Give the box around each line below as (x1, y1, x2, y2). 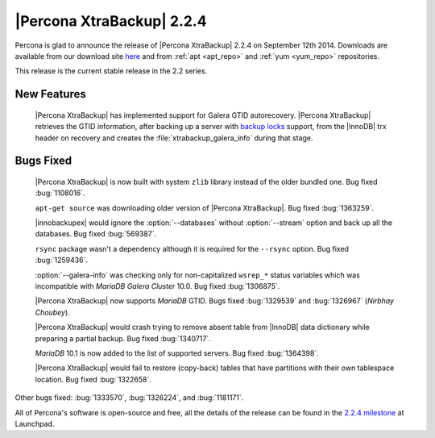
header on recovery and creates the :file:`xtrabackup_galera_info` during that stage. (35, 133, 313, 143)
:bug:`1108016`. (35, 188, 85, 198)
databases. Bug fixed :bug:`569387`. (35, 229, 157, 239)
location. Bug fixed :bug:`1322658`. (35, 374, 152, 384)
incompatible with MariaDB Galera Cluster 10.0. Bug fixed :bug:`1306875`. (35, 282, 280, 291)
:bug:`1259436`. (35, 255, 89, 265)
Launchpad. (14, 419, 55, 428)
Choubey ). (35, 307, 70, 317)
